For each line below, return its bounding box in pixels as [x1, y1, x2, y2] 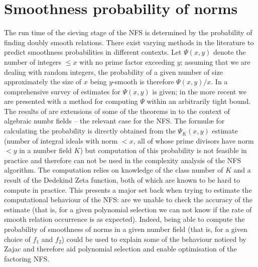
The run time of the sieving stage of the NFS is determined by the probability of [4, 27, 252, 38]
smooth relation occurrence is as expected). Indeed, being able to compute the [4, 214, 245, 224]
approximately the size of [4, 76, 82, 87]
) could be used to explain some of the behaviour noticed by [61, 233, 246, 244]
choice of [4, 233, 31, 244]
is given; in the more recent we [152, 86, 246, 96]
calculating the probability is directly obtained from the [4, 125, 176, 136]
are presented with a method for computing [4, 96, 138, 106]
